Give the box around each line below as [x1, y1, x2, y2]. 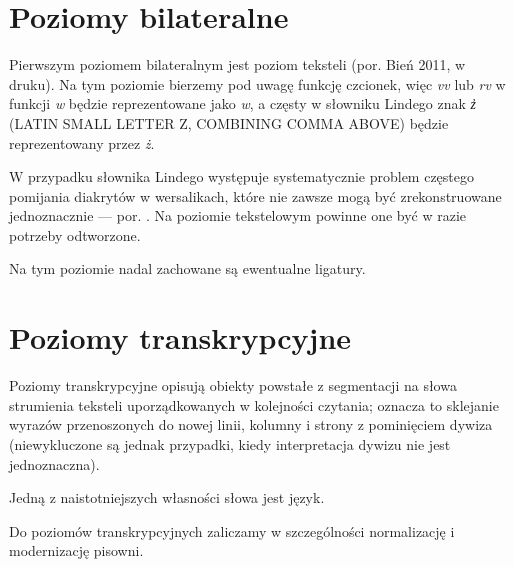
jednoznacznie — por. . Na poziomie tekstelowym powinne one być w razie [9, 205, 467, 226]
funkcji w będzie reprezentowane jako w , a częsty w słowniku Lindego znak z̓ [9, 93, 477, 114]
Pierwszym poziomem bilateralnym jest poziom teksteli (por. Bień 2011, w [9, 54, 466, 75]
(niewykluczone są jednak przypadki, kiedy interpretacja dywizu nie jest [9, 433, 451, 454]
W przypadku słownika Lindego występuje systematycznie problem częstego [9, 166, 474, 187]
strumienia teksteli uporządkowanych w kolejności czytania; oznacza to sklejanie [9, 394, 499, 415]
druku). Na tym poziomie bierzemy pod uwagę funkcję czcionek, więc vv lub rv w [9, 73, 506, 94]
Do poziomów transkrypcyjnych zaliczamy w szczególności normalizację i [9, 520, 455, 541]
